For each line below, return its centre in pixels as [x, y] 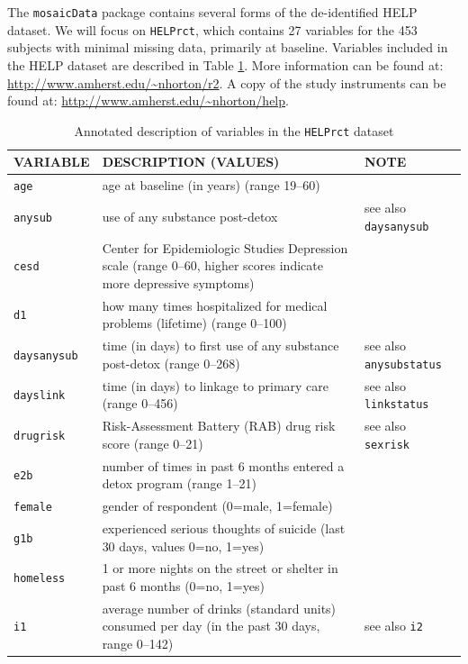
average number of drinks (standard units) [219, 608]
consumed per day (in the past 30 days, [211, 626]
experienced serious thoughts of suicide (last [224, 528]
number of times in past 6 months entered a [223, 465]
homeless [40, 579]
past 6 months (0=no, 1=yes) [183, 585]
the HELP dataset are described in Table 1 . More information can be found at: [225, 64]
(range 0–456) [140, 403]
